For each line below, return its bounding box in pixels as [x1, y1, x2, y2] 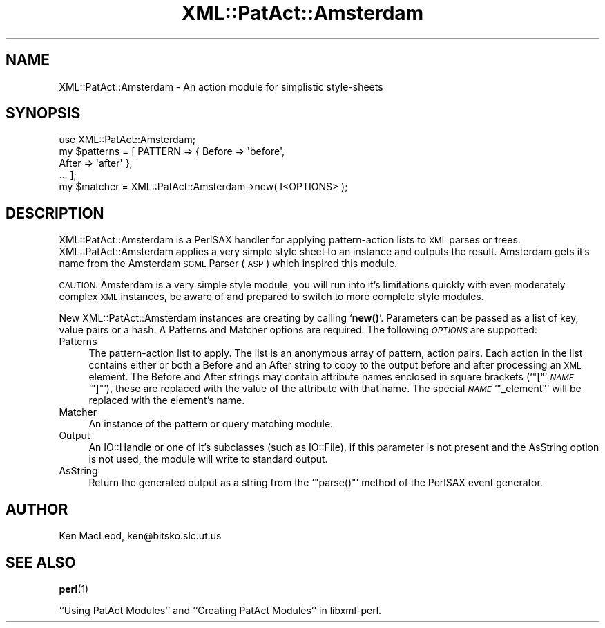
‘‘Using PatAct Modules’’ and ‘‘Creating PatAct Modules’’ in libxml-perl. [59, 604, 382, 616]
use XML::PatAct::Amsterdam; [59, 133, 195, 146]
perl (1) [59, 582, 89, 595]
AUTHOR [6, 500, 68, 518]
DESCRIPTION [6, 204, 104, 222]
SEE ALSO [6, 553, 76, 571]
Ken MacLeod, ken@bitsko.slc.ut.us [59, 530, 222, 542]
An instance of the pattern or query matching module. [88, 418, 334, 430]
